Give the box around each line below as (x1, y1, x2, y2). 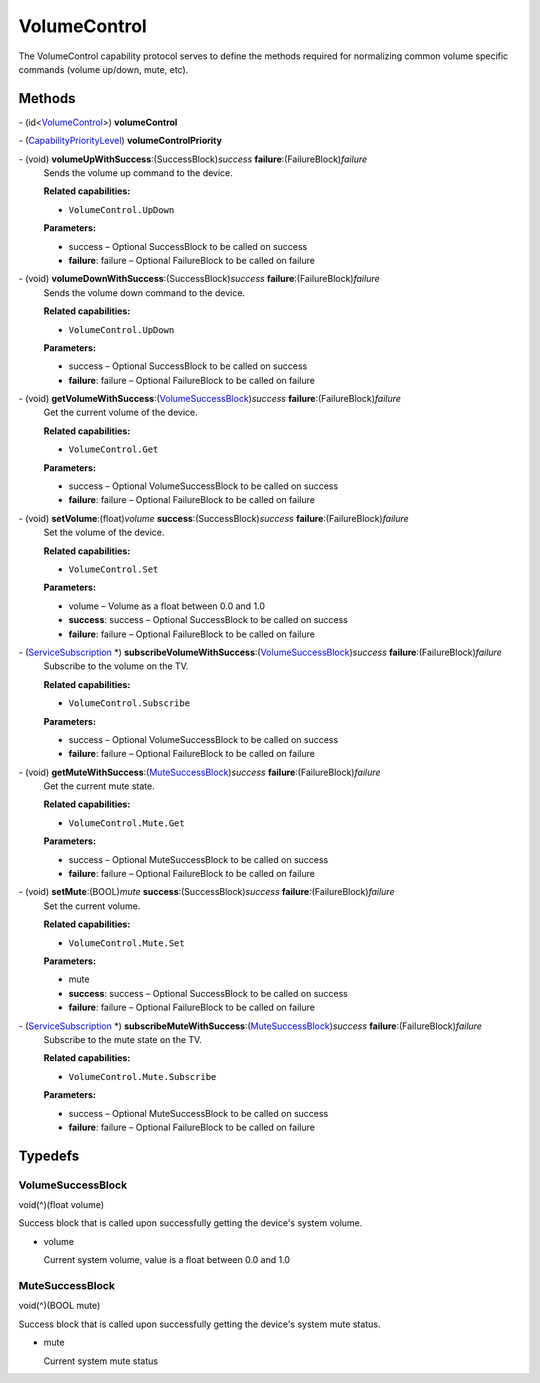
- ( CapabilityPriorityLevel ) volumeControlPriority (18, 135, 222, 147)
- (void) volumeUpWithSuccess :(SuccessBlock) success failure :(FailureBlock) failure (18, 153, 368, 165)
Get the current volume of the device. (43, 406, 199, 419)
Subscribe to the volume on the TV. (43, 660, 189, 672)
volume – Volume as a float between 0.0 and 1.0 (68, 600, 265, 612)
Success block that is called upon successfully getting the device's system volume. (18, 1217, 363, 1229)
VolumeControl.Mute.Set (68, 937, 185, 949)
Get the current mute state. (43, 780, 155, 792)
